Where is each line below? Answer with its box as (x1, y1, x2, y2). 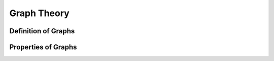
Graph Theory (9, 8, 70, 19)
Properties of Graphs (9, 43, 77, 51)
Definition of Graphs (9, 27, 75, 35)
